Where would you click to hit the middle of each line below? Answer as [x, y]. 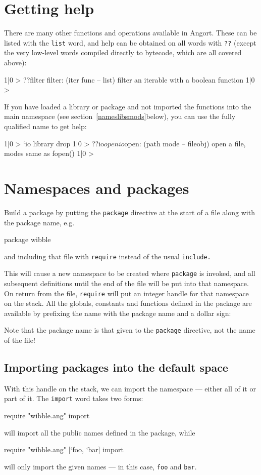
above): [15, 62]
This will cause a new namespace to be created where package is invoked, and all [130, 273]
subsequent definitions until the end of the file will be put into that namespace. [126, 283]
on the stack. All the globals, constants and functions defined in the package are [128, 303]
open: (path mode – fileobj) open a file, [185, 143]
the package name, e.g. [39, 222]
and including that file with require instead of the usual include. [108, 256]
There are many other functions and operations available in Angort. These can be [130, 33]
